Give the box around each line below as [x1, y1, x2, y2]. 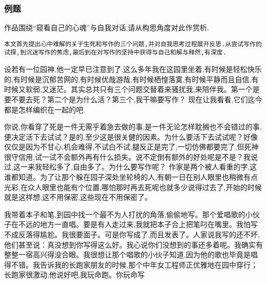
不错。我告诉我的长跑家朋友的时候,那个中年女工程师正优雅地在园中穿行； [11, 259, 258, 270]
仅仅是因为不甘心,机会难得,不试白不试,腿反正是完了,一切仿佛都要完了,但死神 [4, 141, 259, 152]
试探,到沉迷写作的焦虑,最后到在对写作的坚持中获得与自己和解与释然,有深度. [4, 49, 226, 56]
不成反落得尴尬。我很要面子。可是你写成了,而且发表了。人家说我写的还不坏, [4, 229, 260, 240]
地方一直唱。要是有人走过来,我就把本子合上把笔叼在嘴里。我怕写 [40, 219, 258, 230]
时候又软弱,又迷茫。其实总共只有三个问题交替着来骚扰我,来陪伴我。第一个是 [4, 84, 260, 95]
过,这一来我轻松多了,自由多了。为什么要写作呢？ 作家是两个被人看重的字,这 [4, 161, 257, 172]
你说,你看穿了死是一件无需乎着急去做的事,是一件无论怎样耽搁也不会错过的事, [4, 121, 262, 132]
